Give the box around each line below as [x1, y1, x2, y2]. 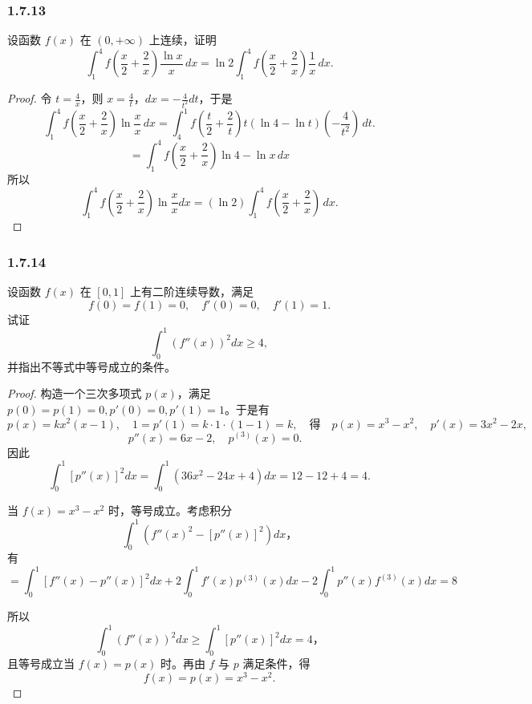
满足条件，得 [242, 655, 311, 672]
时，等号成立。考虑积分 [108, 502, 232, 519]
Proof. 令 [7, 90, 52, 107]
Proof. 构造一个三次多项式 [7, 385, 142, 402]
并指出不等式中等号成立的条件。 [7, 358, 176, 374]
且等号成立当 [7, 655, 75, 672]
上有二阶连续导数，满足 [129, 283, 254, 300]
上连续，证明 [148, 31, 217, 48]
